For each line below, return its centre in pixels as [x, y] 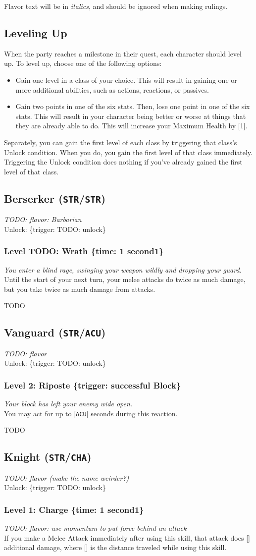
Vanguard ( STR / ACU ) [55, 332]
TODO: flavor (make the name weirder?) [67, 477]
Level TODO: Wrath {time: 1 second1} [84, 251]
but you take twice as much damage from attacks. [80, 289]
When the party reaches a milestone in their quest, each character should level [123, 53]
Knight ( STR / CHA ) [48, 457]
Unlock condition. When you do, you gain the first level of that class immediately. [128, 152]
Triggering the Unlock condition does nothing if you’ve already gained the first [123, 162]
